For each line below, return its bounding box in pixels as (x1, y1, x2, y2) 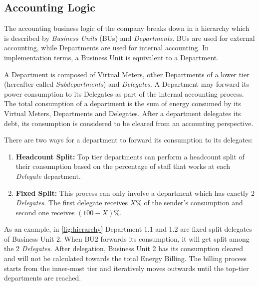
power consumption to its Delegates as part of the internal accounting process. (4, 88, 244, 99)
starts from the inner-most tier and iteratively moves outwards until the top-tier (4, 263, 249, 273)
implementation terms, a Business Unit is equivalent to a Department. (4, 52, 219, 62)
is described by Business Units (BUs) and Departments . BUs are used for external (4, 32, 255, 43)
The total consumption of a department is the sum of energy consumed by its (4, 98, 241, 109)
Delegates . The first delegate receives (15, 197, 128, 208)
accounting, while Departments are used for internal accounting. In (4, 42, 209, 53)
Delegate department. (15, 170, 81, 181)
